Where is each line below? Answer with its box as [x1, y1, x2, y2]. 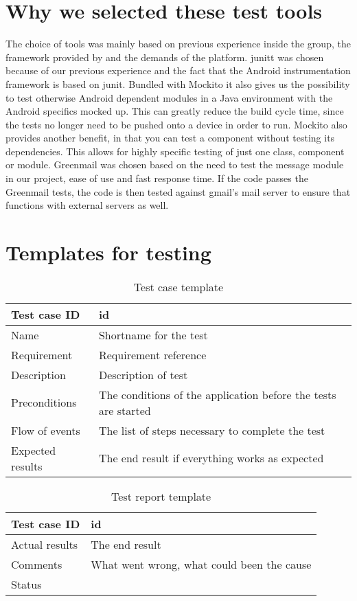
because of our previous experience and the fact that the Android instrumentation [5, 63, 351, 78]
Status [11, 576, 42, 592]
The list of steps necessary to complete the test [98, 422, 325, 438]
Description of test [98, 366, 188, 383]
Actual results [11, 536, 78, 552]
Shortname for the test [98, 326, 208, 343]
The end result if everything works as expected [98, 450, 324, 466]
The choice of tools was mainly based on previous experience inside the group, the [5, 36, 351, 51]
